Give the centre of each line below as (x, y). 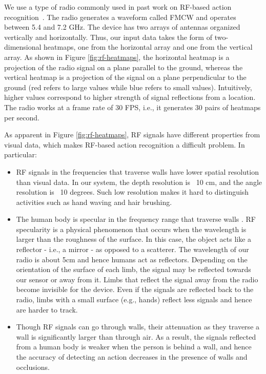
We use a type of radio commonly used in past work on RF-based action (118, 7)
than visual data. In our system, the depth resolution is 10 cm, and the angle (139, 182)
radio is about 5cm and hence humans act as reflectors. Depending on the (132, 259)
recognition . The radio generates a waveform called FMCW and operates (120, 17)
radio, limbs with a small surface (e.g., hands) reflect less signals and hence (134, 299)
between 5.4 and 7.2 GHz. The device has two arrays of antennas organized (122, 27)
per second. (22, 117)
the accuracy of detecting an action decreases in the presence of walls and (132, 357)
